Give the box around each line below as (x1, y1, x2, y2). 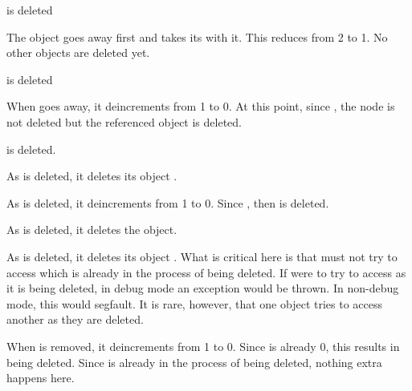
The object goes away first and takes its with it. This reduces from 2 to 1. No (6, 28, 388, 45)
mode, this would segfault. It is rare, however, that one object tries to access (6, 295, 383, 312)
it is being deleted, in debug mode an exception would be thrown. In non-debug (6, 280, 399, 296)
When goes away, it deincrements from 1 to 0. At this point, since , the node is (6, 98, 395, 115)
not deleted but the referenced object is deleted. (6, 113, 242, 130)
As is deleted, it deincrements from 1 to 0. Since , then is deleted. (6, 194, 329, 211)
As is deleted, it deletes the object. (6, 221, 177, 238)
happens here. (6, 369, 75, 386)
